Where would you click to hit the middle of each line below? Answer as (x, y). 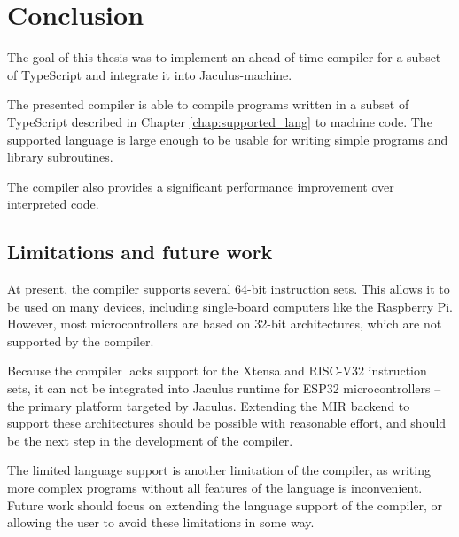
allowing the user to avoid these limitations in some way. (161, 522)
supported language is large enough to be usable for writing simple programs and (228, 139)
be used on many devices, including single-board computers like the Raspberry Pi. (230, 306)
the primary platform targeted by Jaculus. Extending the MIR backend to (209, 405)
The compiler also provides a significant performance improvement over (201, 186)
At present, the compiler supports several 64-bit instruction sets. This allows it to (229, 289)
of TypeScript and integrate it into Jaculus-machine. (150, 74)
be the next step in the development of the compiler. (150, 440)
